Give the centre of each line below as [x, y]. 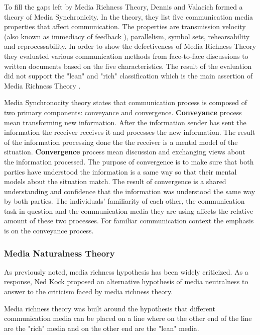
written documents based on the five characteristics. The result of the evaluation [128, 66]
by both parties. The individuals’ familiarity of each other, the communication [124, 201]
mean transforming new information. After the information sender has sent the [125, 122]
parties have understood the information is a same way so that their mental [120, 171]
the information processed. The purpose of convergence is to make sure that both [129, 161]
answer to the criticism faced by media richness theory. [89, 291]
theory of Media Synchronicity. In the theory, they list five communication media [129, 16]
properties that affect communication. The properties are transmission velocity [125, 26]
